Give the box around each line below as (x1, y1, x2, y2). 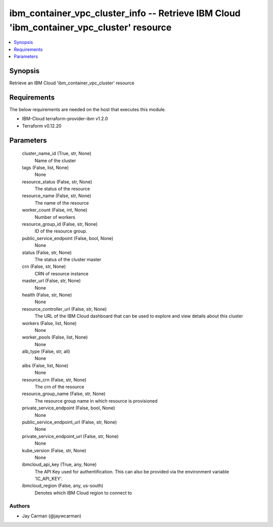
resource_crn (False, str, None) (22, 376, 87, 382)
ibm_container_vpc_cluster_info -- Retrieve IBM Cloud (9, 8, 241, 19)
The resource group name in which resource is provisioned (34, 398, 158, 404)
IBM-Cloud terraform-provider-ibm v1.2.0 (22, 116, 108, 122)
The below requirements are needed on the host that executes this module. (9, 106, 166, 112)
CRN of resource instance (34, 270, 88, 276)
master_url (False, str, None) (22, 278, 81, 284)
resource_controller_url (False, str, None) (22, 306, 107, 312)
